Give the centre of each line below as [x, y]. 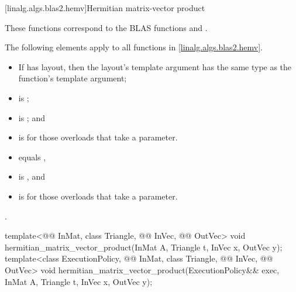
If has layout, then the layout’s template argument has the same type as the [155, 66]
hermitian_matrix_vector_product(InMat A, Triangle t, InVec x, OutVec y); [144, 247]
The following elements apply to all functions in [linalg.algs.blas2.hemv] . [134, 47]
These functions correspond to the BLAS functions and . [106, 27]
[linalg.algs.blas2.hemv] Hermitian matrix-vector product [105, 8]
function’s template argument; [73, 78]
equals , [32, 157]
